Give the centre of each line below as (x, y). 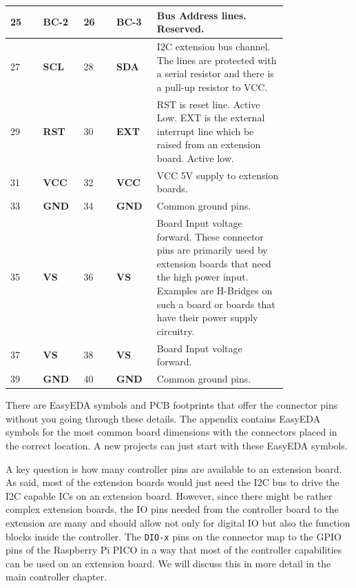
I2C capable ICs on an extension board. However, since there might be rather (169, 495)
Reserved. (180, 29)
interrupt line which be (205, 131)
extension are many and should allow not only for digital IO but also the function (178, 522)
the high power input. (202, 277)
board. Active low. (195, 158)
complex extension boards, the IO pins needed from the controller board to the (172, 509)
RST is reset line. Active (208, 104)
